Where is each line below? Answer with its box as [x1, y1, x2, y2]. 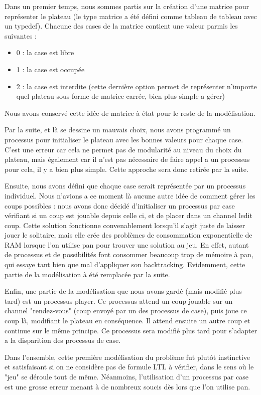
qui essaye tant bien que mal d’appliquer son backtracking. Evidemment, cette [5, 259, 245, 270]
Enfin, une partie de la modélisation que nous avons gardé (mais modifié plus [5, 286, 242, 296]
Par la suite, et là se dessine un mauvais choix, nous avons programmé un [5, 124, 231, 135]
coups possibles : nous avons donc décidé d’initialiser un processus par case [5, 200, 235, 211]
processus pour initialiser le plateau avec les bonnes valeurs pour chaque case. [5, 134, 243, 144]
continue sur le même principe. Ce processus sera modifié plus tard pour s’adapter [5, 325, 257, 335]
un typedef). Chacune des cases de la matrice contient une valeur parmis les [5, 21, 238, 31]
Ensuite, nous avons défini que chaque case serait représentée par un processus [5, 180, 246, 191]
